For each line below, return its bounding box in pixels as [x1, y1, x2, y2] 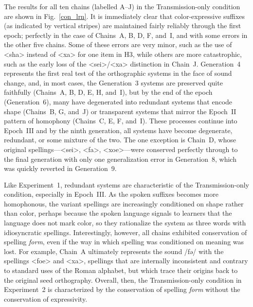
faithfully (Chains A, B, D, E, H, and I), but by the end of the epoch [4, 87, 213, 97]
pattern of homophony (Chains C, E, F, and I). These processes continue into [4, 116, 237, 126]
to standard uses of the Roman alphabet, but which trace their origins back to [4, 265, 238, 275]
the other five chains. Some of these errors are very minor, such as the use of [4, 39, 232, 50]
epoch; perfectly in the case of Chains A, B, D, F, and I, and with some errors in [4, 30, 248, 40]
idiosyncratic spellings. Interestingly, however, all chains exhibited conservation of [4, 227, 247, 237]
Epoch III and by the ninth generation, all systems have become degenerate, [4, 125, 233, 135]
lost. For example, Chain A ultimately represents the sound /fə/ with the [4, 246, 224, 256]
